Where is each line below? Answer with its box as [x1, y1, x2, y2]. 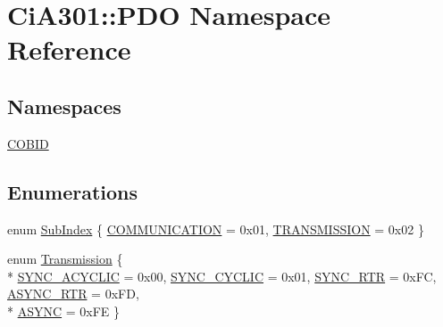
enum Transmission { [7, 249, 123, 268]
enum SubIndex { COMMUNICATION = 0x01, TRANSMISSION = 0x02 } [7, 219, 424, 238]
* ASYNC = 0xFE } [7, 301, 121, 320]
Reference [7, 31, 131, 68]
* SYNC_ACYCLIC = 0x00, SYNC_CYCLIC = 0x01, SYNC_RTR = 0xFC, [7, 266, 437, 285]
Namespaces [7, 92, 121, 119]
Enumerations [7, 177, 138, 205]
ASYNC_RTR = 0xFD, [7, 284, 139, 303]
